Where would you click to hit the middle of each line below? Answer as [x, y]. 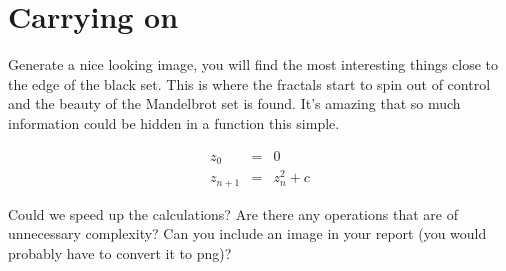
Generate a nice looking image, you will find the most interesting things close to [253, 64]
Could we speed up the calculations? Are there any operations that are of [233, 213]
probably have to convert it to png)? [120, 252]
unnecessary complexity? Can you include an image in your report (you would [247, 233]
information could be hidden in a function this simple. [174, 122]
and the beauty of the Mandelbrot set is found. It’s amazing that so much [234, 103]
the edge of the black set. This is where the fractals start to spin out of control [249, 83]
